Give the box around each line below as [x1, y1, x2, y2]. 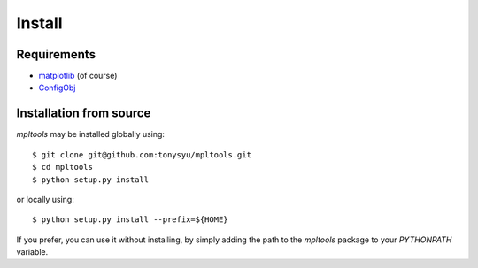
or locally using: [16, 194, 74, 204]
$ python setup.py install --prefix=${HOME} [32, 215, 229, 225]
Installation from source [16, 106, 151, 121]
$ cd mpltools [32, 162, 93, 172]
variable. [16, 247, 49, 257]
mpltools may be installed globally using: [16, 129, 166, 140]
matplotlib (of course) [38, 71, 118, 81]
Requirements [16, 47, 96, 62]
